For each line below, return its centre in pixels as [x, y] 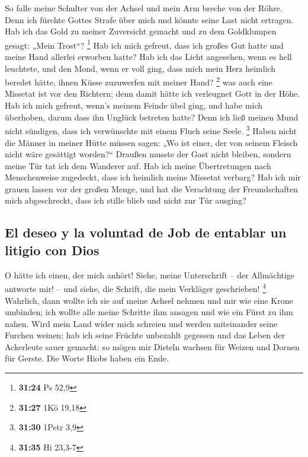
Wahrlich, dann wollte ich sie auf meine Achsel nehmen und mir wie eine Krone [149, 300]
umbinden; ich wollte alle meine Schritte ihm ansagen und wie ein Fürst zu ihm [149, 312]
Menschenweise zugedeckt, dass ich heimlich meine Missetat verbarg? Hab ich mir [153, 177]
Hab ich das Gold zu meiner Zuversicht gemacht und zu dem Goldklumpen [141, 31]
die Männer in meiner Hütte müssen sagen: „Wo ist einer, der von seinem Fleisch [151, 142]
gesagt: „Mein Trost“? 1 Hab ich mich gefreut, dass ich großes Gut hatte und [144, 44]
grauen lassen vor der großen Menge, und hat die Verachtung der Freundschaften [152, 188]
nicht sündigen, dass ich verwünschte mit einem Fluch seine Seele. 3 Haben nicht [151, 130]
